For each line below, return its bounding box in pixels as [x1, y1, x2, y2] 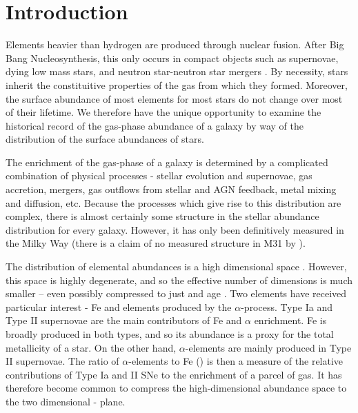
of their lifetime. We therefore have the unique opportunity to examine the [6, 105, 321, 119]
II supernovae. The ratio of [6, 354, 119, 368]
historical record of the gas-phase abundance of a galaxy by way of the [6, 118, 304, 132]
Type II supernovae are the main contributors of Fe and [6, 313, 242, 328]
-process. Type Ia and [241, 299, 332, 314]
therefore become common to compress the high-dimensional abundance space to [6, 381, 347, 395]
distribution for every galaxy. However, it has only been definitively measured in [6, 222, 344, 236]
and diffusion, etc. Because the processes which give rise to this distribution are [6, 195, 341, 210]
